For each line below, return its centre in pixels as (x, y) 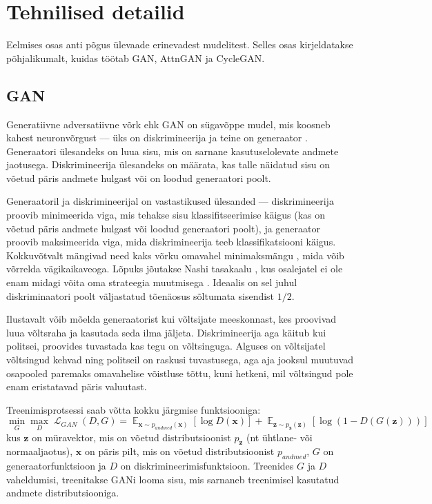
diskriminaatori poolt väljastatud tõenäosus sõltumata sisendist (140, 295)
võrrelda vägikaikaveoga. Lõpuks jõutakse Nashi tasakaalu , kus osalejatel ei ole (175, 269)
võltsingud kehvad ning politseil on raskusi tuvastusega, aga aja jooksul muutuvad (180, 360)
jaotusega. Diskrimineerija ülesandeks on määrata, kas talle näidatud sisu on (168, 164)
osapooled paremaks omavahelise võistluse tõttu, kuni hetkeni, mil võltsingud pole (180, 373)
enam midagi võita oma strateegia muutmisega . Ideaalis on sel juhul (152, 282)
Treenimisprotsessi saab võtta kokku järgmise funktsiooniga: (134, 409)
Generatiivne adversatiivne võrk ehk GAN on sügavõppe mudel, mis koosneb (168, 124)
